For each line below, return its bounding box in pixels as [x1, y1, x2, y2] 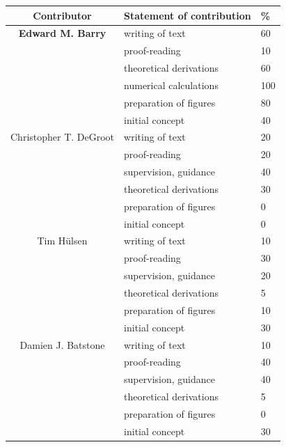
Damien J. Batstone [19, 337, 105, 352]
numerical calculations [124, 77, 219, 92]
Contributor [33, 8, 92, 22]
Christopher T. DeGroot [10, 130, 115, 144]
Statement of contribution [124, 8, 251, 22]
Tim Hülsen [37, 233, 88, 248]
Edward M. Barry [18, 26, 106, 40]
